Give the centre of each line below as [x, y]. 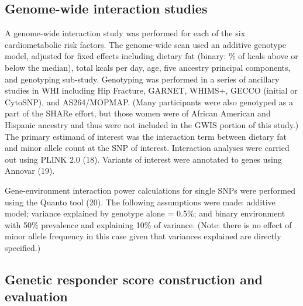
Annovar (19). [30, 171]
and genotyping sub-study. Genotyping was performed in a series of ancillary [142, 79]
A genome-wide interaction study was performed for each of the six [125, 33]
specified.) [23, 247]
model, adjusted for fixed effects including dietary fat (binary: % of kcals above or [151, 56]
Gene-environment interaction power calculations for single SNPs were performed [150, 190]
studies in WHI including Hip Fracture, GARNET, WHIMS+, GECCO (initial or [151, 90]
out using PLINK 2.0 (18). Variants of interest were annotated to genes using [143, 159]
